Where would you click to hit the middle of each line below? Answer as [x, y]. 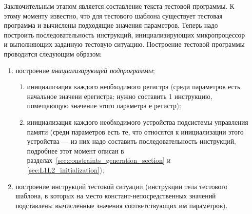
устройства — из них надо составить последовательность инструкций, [132, 141]
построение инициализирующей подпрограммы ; [85, 70]
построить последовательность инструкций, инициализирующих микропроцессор [125, 34]
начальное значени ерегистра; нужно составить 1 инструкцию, [120, 96]
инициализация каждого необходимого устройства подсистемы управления [138, 122]
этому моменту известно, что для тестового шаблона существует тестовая [113, 15]
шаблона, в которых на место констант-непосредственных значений [116, 196]
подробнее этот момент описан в [76, 150]
